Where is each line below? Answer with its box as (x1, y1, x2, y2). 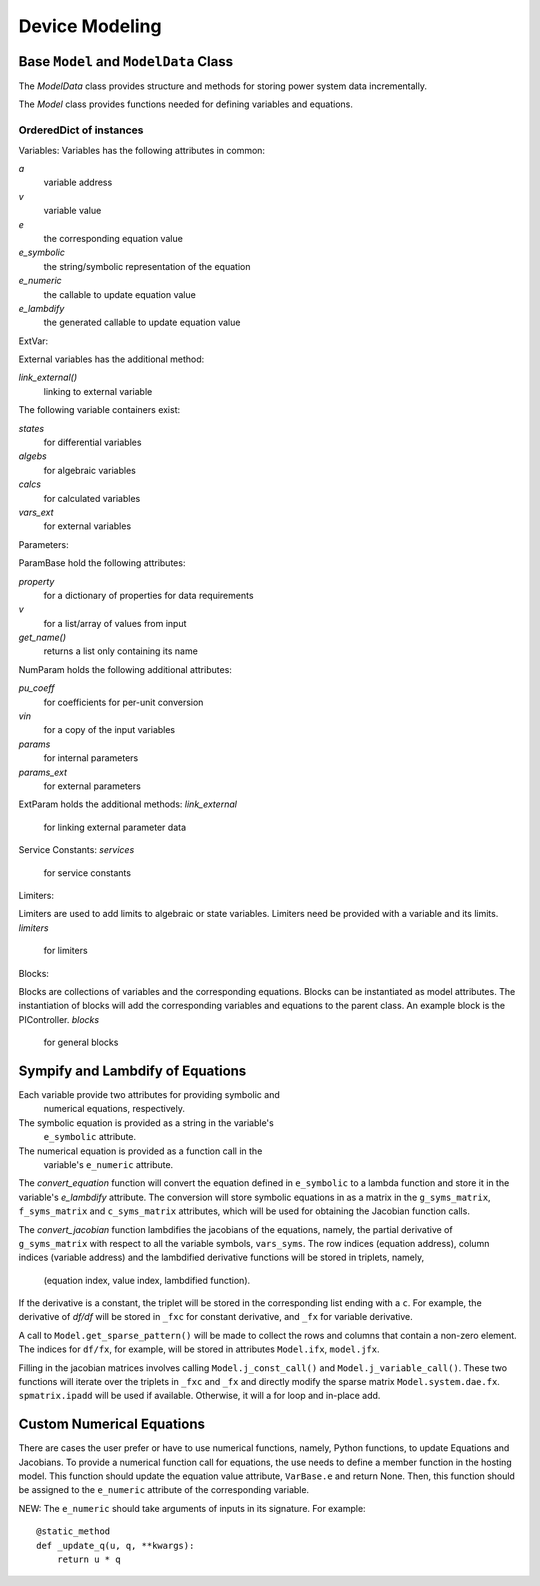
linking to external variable (43, 385, 153, 397)
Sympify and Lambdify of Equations (18, 1062, 247, 1079)
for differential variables (43, 436, 142, 449)
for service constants (43, 866, 132, 879)
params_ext (18, 766, 68, 778)
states (18, 422, 45, 434)
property (18, 575, 55, 587)
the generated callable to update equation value (43, 316, 241, 329)
